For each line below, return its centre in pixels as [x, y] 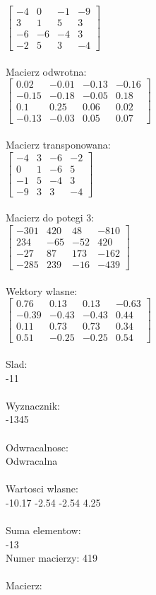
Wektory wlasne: [42, 290]
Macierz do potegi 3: [50, 218]
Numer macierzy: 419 [52, 558]
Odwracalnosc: [37, 447]
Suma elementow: [43, 530]
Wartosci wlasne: [42, 489]
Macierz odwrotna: [46, 71]
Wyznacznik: [33, 405]
